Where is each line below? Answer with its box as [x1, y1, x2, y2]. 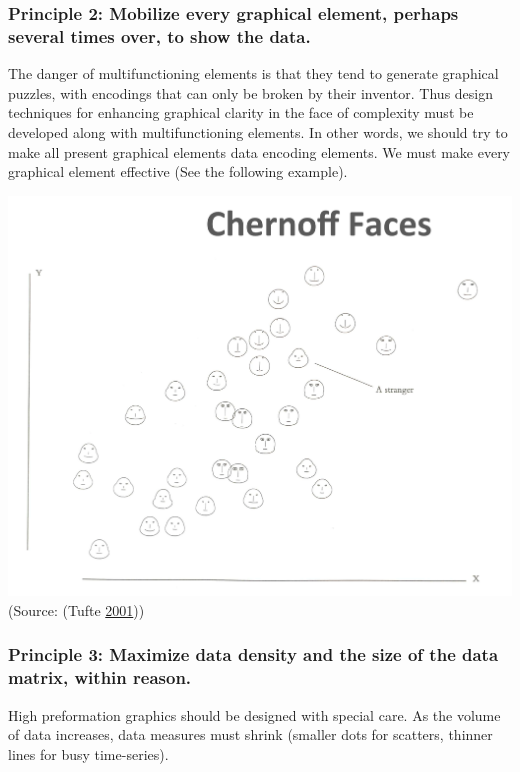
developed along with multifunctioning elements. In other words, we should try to [8, 121, 508, 142]
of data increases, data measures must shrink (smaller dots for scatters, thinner [8, 724, 493, 745]
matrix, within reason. [8, 665, 192, 690]
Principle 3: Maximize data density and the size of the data [8, 642, 499, 667]
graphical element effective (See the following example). [8, 161, 348, 182]
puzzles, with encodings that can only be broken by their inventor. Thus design [8, 82, 493, 103]
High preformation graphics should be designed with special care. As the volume [8, 704, 501, 725]
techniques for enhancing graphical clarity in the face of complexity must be [8, 102, 474, 123]
